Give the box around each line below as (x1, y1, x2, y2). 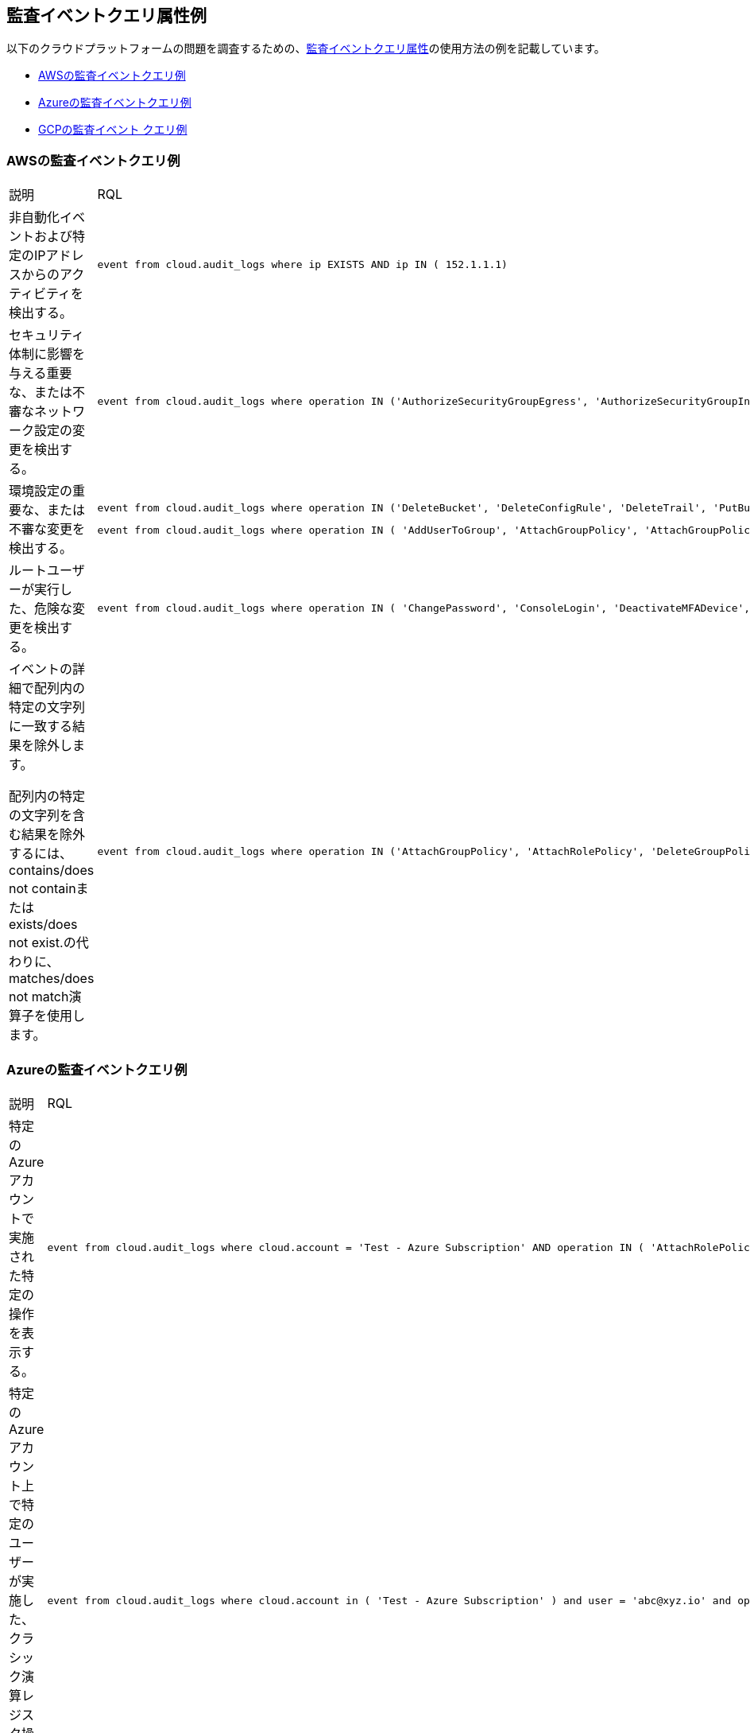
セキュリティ (9, 327, 85, 344)
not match (9, 989, 69, 1005)
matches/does (9, 970, 95, 987)
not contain (9, 880, 76, 897)
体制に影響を (9, 346, 86, 363)
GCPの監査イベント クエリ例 (38, 122, 187, 137)
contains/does (9, 862, 95, 879)
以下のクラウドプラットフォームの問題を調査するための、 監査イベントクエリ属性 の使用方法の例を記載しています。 (6, 41, 605, 56)
